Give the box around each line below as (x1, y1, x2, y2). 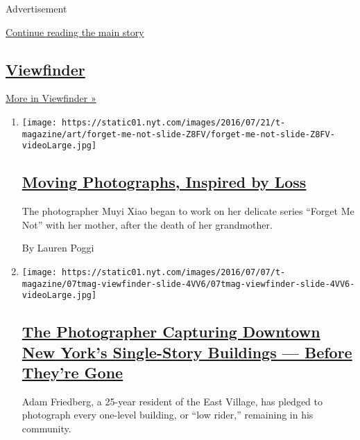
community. (22, 421, 71, 436)
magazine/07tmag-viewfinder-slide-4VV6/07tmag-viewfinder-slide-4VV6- (22, 279, 355, 289)
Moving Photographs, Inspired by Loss (22, 171, 307, 193)
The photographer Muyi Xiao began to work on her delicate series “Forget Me (22, 204, 354, 218)
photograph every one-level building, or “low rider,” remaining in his (22, 407, 314, 422)
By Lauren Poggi (22, 240, 94, 255)
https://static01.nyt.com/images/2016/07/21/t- (62, 117, 286, 127)
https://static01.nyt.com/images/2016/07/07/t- (62, 267, 286, 277)
